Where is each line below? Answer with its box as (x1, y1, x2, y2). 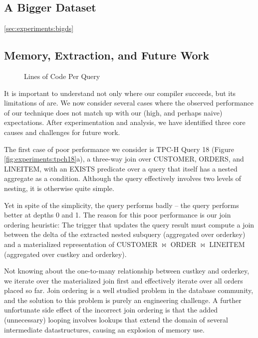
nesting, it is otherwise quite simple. (4, 182, 114, 193)
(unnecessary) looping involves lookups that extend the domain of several (4, 314, 228, 325)
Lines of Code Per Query (24, 71, 100, 81)
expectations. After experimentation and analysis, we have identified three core (4, 117, 246, 127)
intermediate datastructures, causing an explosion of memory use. (4, 324, 205, 334)
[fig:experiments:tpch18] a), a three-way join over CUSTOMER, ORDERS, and (4, 153, 244, 164)
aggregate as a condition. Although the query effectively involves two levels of (4, 173, 242, 183)
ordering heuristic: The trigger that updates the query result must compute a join (4, 219, 255, 229)
